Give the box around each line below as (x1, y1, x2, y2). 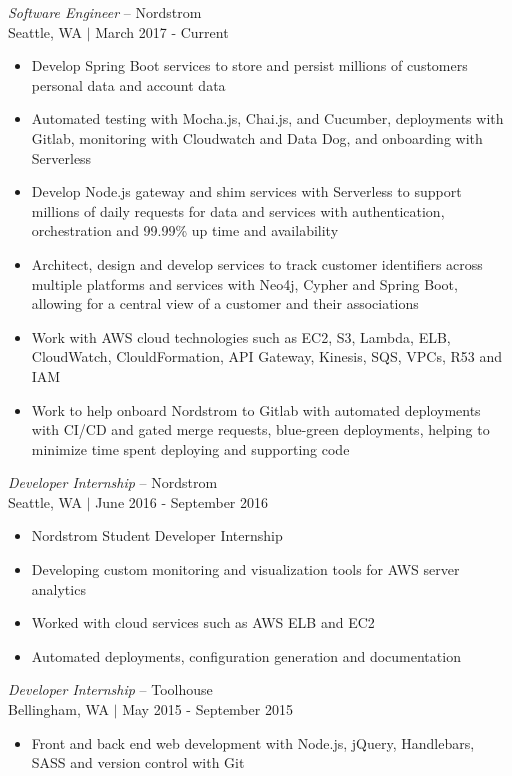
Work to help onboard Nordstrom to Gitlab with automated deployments (31, 399, 481, 420)
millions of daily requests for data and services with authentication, (31, 200, 445, 221)
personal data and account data (31, 74, 226, 95)
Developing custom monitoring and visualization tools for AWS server (31, 559, 460, 580)
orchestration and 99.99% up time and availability (31, 220, 339, 241)
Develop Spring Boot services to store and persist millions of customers (31, 55, 468, 76)
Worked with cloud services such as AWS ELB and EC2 (31, 612, 375, 633)
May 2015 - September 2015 (122, 699, 293, 720)
